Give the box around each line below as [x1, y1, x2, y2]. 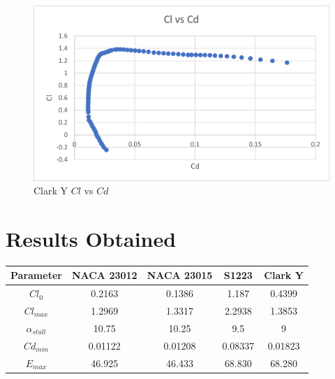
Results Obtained [6, 224, 177, 252]
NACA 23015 [147, 268, 213, 283]
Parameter [10, 268, 62, 283]
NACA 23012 [71, 268, 137, 283]
